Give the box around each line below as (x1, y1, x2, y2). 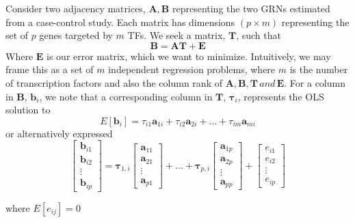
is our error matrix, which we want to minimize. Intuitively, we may (47, 48, 331, 63)
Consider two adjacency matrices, (5, 1, 146, 15)
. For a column (284, 75, 345, 89)
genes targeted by (39, 28, 113, 42)
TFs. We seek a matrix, (127, 28, 226, 42)
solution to (5, 102, 51, 117)
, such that (236, 28, 281, 42)
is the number (289, 62, 348, 77)
